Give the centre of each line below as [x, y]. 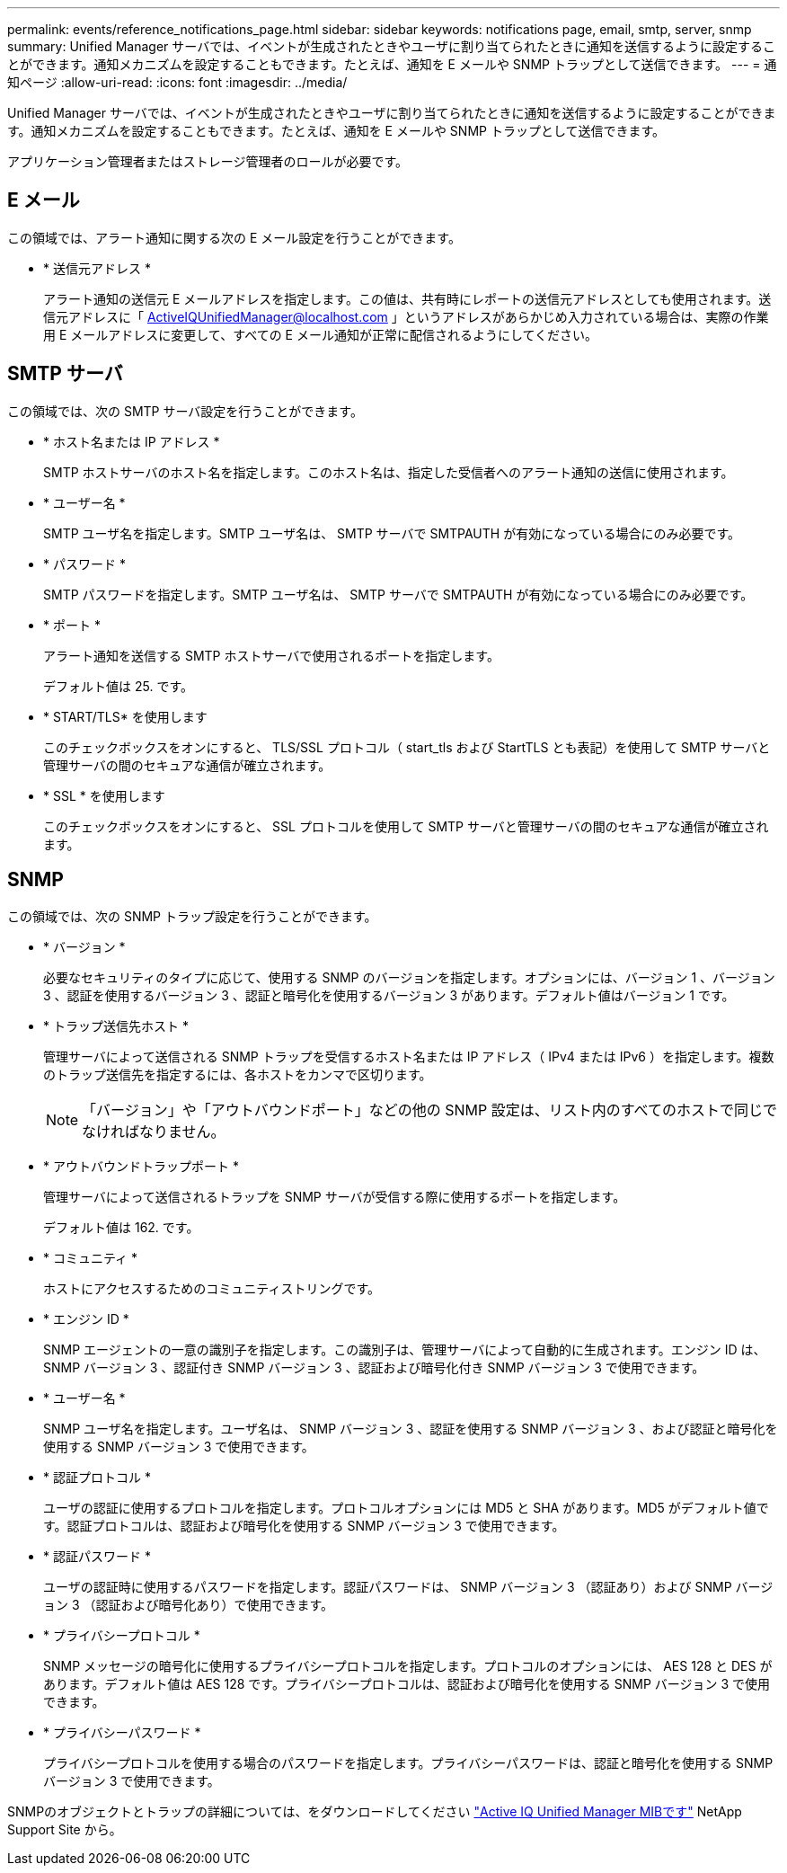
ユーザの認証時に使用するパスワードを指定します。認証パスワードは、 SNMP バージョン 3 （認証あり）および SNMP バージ [408, 1586]
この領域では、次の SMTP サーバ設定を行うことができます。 [185, 411]
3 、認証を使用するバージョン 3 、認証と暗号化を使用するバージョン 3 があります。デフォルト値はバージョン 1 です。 [389, 995]
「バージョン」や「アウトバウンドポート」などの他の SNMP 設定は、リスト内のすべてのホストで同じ [422, 1110]
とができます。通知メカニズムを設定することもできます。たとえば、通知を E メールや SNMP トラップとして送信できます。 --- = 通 [392, 64]
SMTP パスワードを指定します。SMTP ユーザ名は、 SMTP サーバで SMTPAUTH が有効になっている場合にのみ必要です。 [398, 594]
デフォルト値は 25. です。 [118, 686]
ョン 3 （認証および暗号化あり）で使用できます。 [189, 1604]
